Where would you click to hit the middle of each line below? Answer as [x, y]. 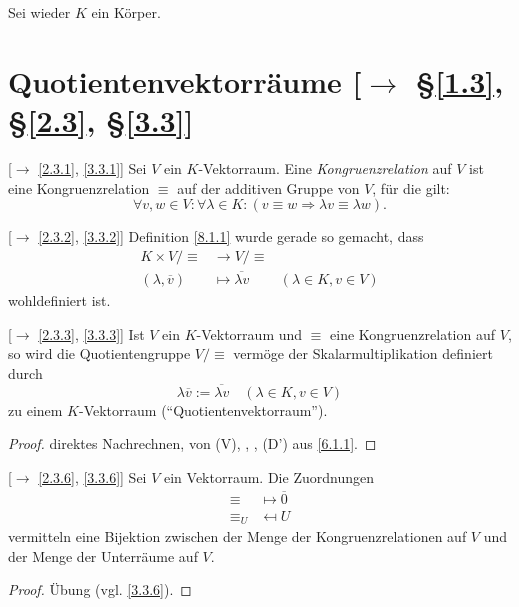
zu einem [35, 409]
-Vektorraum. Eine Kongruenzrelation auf [325, 167]
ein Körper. [126, 12]
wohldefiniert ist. [59, 299]
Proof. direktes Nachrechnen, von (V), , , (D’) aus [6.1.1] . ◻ [192, 443]
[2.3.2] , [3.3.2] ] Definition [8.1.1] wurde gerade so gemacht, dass [231, 236]
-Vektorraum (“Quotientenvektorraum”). [203, 409]
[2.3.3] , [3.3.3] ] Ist [91, 333]
